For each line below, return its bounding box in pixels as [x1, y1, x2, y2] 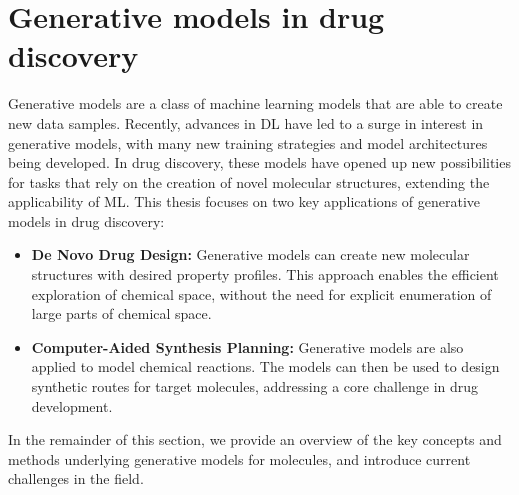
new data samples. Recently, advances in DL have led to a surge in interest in [8, 112, 484, 133]
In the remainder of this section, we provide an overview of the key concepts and [8, 429, 502, 450]
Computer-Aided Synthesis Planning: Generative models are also [31, 336, 464, 357]
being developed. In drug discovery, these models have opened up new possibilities [8, 152, 511, 173]
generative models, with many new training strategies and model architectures [8, 132, 488, 153]
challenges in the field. [8, 468, 144, 489]
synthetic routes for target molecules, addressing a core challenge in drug [31, 376, 479, 397]
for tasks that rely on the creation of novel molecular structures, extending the [8, 171, 490, 192]
